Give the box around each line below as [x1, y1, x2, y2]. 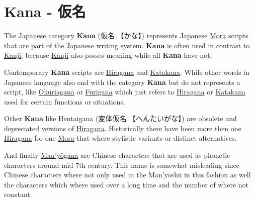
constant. [4, 189, 32, 199]
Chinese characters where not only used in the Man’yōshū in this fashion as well [4, 169, 251, 180]
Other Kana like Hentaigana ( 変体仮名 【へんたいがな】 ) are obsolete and [4, 113, 237, 124]
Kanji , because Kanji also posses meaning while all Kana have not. [4, 50, 212, 60]
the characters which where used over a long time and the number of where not [4, 179, 249, 189]
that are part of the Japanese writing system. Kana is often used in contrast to [4, 40, 250, 50]
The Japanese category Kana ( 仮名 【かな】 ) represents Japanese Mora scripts [4, 30, 248, 41]
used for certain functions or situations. [4, 96, 125, 107]
